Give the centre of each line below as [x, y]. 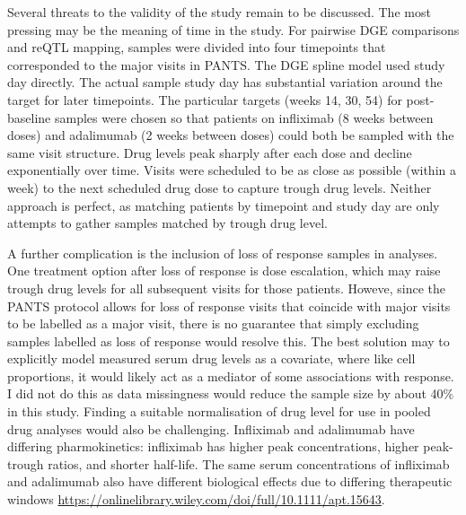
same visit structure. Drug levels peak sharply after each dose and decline [210, 152]
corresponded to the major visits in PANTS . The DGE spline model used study [226, 64]
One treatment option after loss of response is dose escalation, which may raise [224, 271]
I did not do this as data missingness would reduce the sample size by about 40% [231, 393]
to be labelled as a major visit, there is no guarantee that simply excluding [213, 323]
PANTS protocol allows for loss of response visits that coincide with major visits [229, 306]
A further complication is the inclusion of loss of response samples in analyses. [223, 253]
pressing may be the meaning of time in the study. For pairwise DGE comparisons [233, 29]
